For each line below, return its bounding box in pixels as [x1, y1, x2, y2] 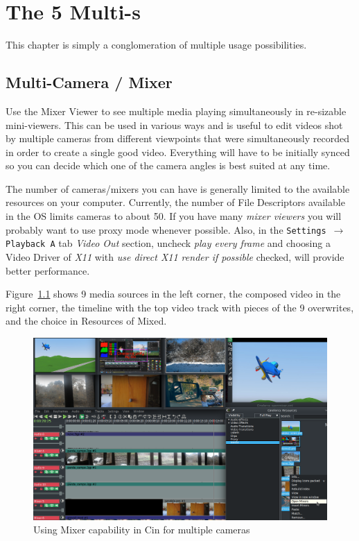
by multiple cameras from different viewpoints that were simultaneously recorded [6, 131, 349, 146]
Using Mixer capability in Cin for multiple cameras [33, 522, 250, 537]
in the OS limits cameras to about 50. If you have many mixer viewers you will [6, 209, 342, 223]
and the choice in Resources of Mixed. [6, 314, 167, 328]
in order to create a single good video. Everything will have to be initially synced [6, 144, 350, 159]
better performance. [6, 263, 90, 277]
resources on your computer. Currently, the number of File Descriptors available [6, 195, 345, 209]
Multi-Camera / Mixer [6, 71, 173, 93]
